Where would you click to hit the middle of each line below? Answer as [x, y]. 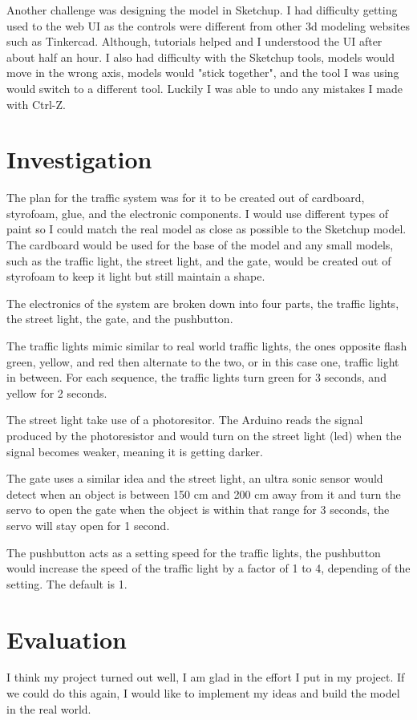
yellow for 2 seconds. [57, 392]
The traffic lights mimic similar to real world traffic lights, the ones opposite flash [207, 346]
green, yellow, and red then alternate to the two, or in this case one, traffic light [203, 361]
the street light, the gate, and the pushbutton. [120, 319]
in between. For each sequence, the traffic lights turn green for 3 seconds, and [196, 377]
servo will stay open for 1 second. [88, 525]
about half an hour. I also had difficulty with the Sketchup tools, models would [201, 57]
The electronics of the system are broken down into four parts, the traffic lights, [203, 303]
